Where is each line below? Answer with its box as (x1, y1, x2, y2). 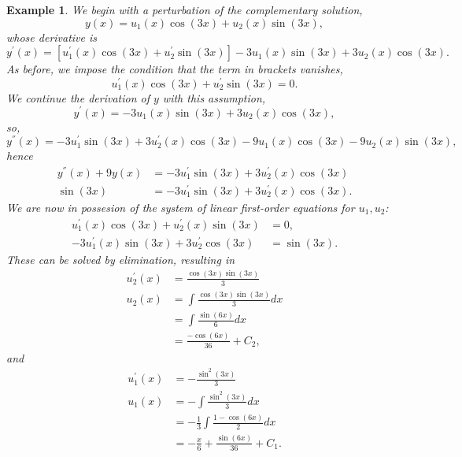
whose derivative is (6, 28, 98, 45)
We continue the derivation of (6, 89, 150, 106)
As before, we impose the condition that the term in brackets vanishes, (6, 61, 343, 77)
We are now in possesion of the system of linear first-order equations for (6, 199, 355, 216)
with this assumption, (162, 89, 266, 106)
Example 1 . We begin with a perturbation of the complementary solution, (6, 2, 363, 17)
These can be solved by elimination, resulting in (6, 251, 235, 267)
